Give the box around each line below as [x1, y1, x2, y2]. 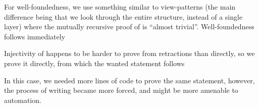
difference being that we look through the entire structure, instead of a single [4, 11, 243, 22]
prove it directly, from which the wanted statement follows [4, 58, 185, 68]
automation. [4, 94, 41, 105]
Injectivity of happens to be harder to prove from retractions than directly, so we [4, 48, 255, 59]
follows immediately [4, 31, 66, 41]
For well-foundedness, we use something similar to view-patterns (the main [4, 2, 236, 12]
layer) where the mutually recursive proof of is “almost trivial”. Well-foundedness [4, 21, 254, 32]
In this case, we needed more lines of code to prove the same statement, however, [4, 75, 255, 85]
